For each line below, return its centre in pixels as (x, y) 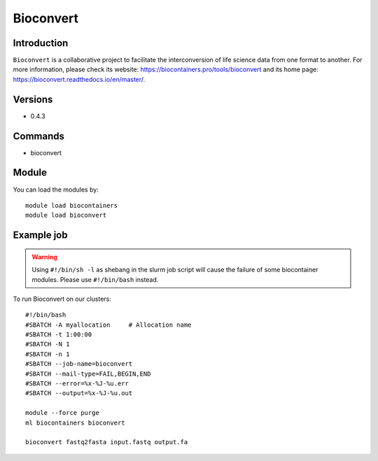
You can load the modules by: (56, 190)
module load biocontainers (72, 205)
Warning (44, 257)
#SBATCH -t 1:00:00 (59, 335)
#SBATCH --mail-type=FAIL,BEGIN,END (88, 374)
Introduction (41, 43)
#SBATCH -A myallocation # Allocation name (108, 325)
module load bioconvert (66, 215)
